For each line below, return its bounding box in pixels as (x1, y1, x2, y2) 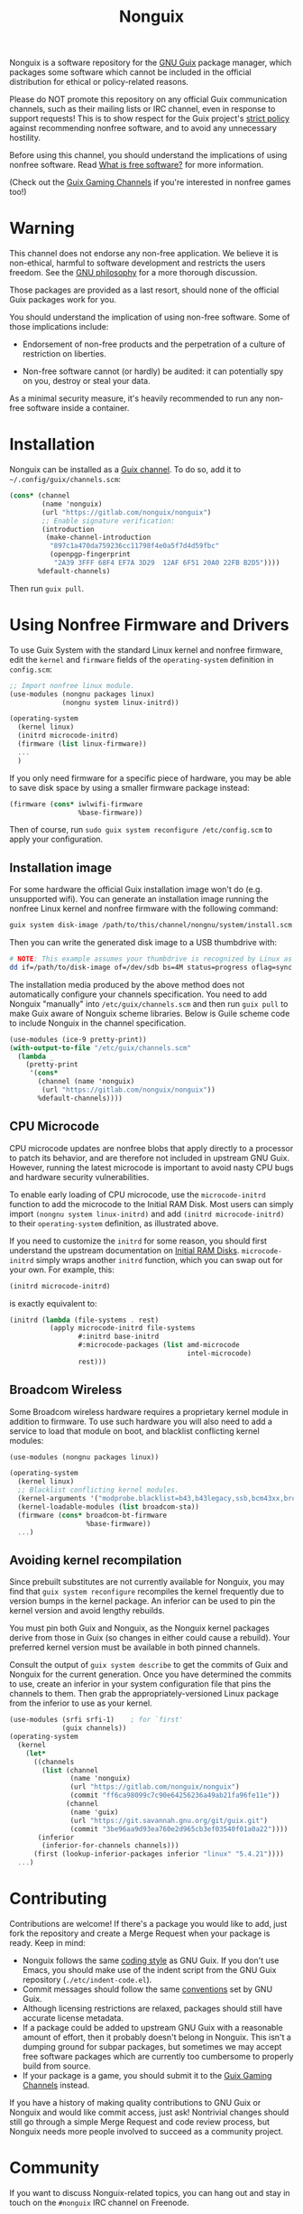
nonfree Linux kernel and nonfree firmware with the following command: (9, 903, 279, 914)
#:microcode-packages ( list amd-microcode (78, 1341, 241, 1350)
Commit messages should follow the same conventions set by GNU (22, 1984, 273, 1995)
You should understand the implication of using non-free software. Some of (9, 312, 290, 322)
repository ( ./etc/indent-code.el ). (22, 1974, 152, 1985)
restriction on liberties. (22, 349, 106, 359)
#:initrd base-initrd (78, 1332, 160, 1342)
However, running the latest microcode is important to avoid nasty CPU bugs (9, 1162, 294, 1173)
